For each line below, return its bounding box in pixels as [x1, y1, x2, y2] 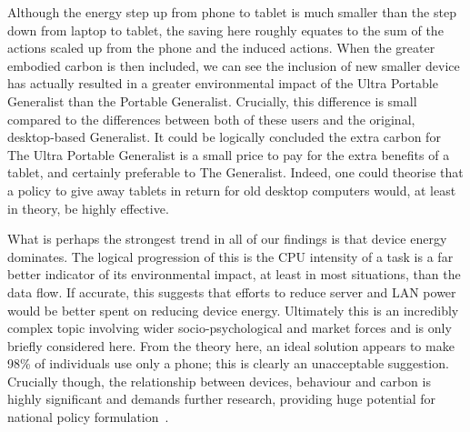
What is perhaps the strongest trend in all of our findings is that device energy [7, 229, 447, 248]
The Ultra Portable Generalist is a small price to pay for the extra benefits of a [7, 145, 450, 164]
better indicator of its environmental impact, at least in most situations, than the [7, 265, 461, 284]
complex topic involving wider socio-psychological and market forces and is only [7, 318, 452, 337]
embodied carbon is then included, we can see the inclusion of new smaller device [7, 55, 460, 75]
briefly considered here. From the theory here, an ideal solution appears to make [7, 336, 455, 355]
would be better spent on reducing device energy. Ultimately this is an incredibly [7, 300, 459, 319]
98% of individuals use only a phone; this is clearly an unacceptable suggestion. [7, 354, 449, 373]
